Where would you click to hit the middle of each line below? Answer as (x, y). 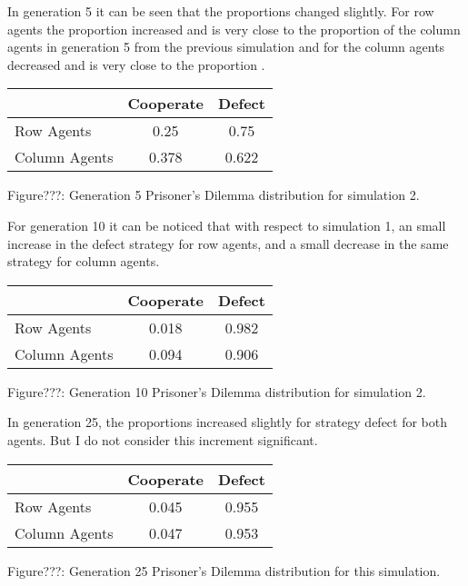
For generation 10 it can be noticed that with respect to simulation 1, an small (227, 225)
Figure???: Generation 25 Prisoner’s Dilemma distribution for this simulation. (224, 570)
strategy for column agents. (84, 261)
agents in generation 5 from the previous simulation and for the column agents (226, 47)
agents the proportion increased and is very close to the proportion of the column (234, 29)
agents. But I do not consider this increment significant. (163, 439)
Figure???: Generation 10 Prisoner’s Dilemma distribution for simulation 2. (217, 391)
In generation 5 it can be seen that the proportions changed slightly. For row (221, 11)
